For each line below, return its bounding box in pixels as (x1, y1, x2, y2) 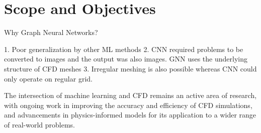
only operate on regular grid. (4, 73, 93, 83)
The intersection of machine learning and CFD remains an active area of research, (4, 90, 257, 100)
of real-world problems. (4, 119, 75, 129)
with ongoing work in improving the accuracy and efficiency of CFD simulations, (4, 99, 252, 110)
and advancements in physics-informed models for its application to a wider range (4, 109, 256, 120)
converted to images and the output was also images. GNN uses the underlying (4, 53, 247, 64)
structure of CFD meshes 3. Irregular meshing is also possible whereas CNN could (4, 63, 257, 73)
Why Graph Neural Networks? (4, 27, 98, 37)
